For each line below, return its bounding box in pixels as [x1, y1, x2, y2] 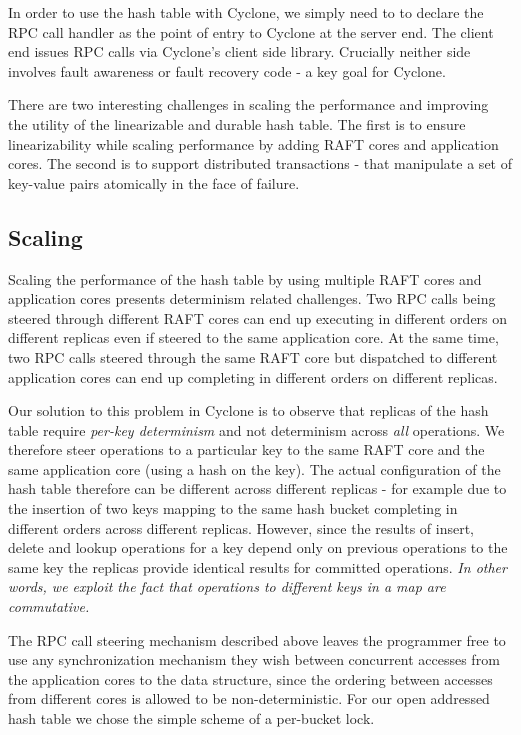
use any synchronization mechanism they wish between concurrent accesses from [8, 649, 500, 670]
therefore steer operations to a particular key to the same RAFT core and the [8, 439, 485, 460]
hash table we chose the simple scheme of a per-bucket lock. [8, 708, 375, 729]
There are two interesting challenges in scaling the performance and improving [8, 94, 489, 115]
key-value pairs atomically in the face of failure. [8, 172, 300, 193]
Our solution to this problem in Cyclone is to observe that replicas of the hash [8, 400, 489, 421]
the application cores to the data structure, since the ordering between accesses [8, 668, 493, 689]
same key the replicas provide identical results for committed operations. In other [8, 556, 507, 577]
